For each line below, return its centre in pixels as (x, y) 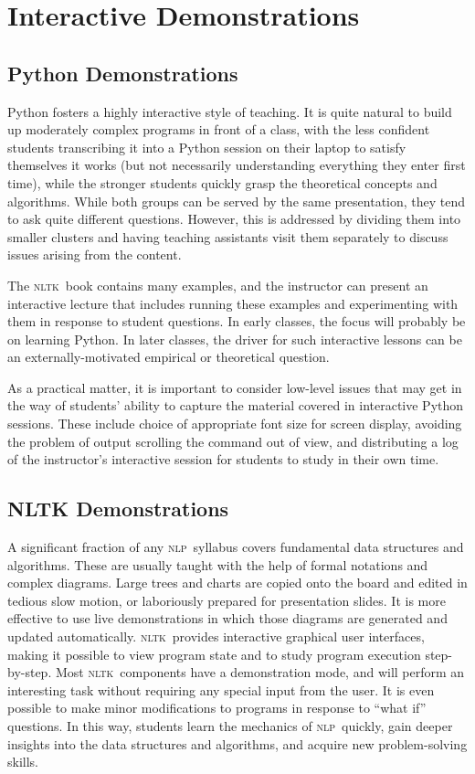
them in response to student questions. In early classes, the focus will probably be (237, 321)
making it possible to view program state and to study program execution (214, 654)
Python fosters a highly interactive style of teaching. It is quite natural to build (230, 111)
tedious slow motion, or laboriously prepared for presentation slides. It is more (227, 600)
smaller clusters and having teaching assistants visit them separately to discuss (228, 236)
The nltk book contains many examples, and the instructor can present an (218, 285)
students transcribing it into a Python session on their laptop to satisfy (207, 147)
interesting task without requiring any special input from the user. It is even (221, 689)
